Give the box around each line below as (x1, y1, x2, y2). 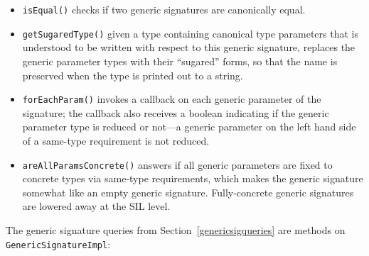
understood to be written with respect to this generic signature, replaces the (22, 40, 355, 55)
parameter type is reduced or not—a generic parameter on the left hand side (22, 119, 356, 134)
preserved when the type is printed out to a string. (22, 67, 243, 82)
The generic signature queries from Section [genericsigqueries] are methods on (6, 222, 346, 237)
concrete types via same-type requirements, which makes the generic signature (22, 171, 363, 186)
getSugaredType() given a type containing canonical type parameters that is (22, 26, 358, 40)
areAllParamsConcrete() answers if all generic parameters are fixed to (22, 157, 333, 172)
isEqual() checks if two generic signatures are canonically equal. (22, 2, 306, 16)
